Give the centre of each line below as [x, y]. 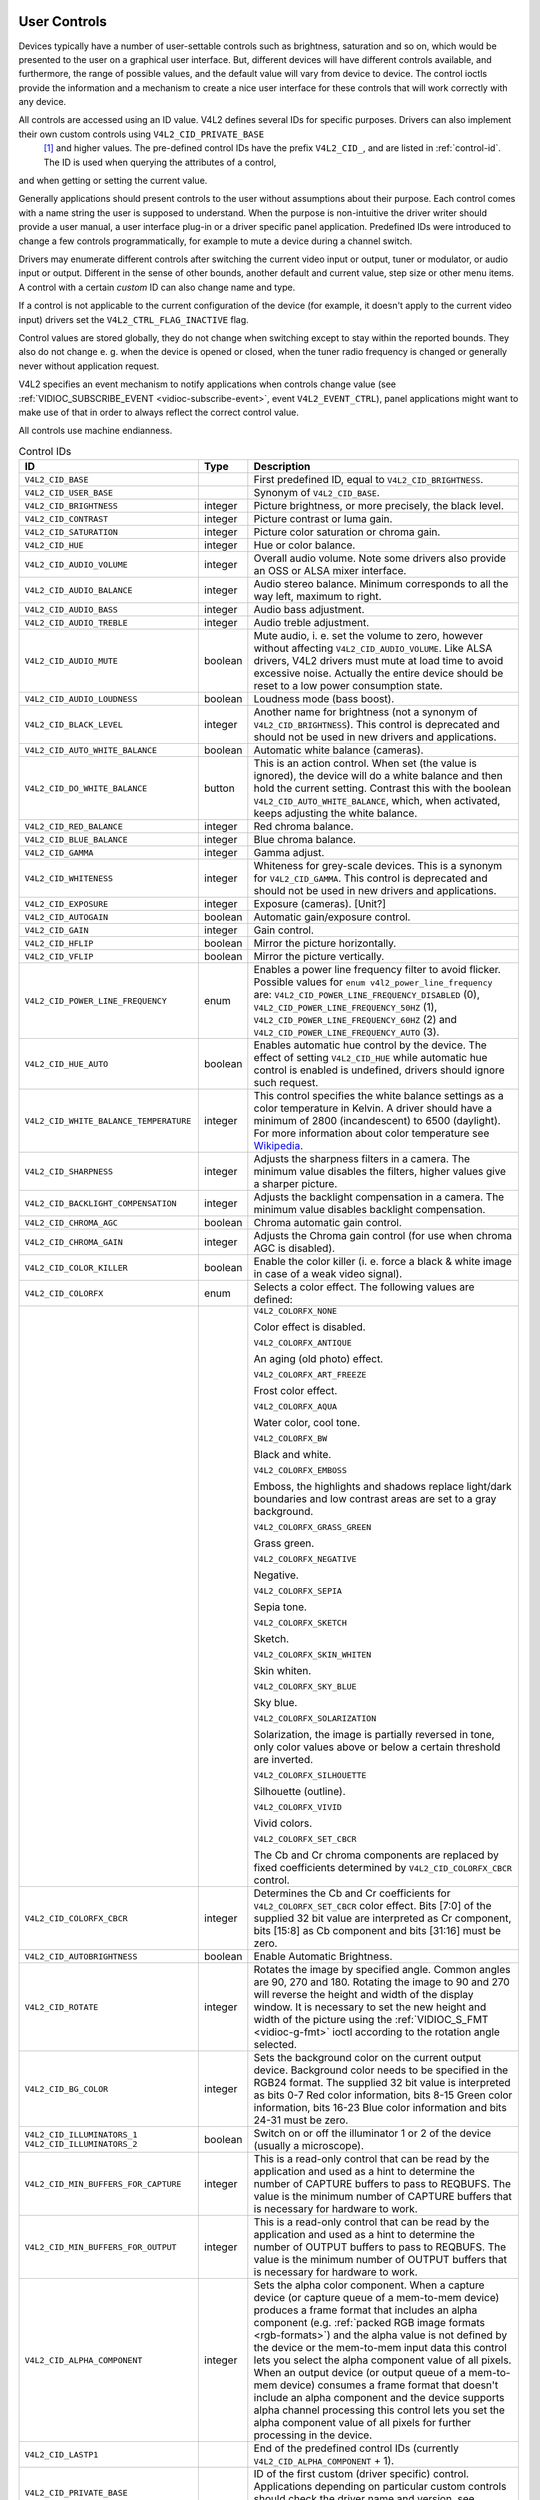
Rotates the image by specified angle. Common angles [382, 1970]
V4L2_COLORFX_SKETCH [300, 1623]
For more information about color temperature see [371, 1133]
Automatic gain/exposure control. [332, 917]
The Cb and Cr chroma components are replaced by [376, 1855]
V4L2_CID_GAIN [56, 930]
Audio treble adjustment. [311, 623]
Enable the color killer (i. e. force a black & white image [382, 1262]
